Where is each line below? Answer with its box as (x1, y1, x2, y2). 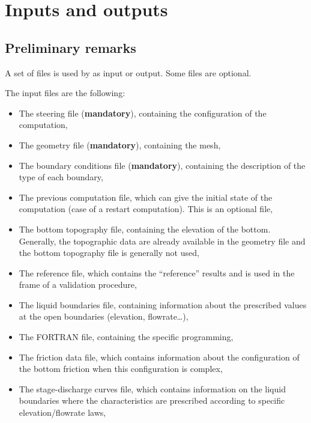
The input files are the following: (5, 87, 125, 99)
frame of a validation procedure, (19, 278, 137, 291)
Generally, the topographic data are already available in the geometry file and (19, 234, 306, 247)
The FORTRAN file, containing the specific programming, (19, 330, 234, 343)
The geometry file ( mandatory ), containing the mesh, (19, 138, 221, 151)
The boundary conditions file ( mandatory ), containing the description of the (19, 159, 306, 171)
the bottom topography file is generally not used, (19, 246, 199, 259)
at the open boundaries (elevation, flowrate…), (19, 310, 189, 323)
